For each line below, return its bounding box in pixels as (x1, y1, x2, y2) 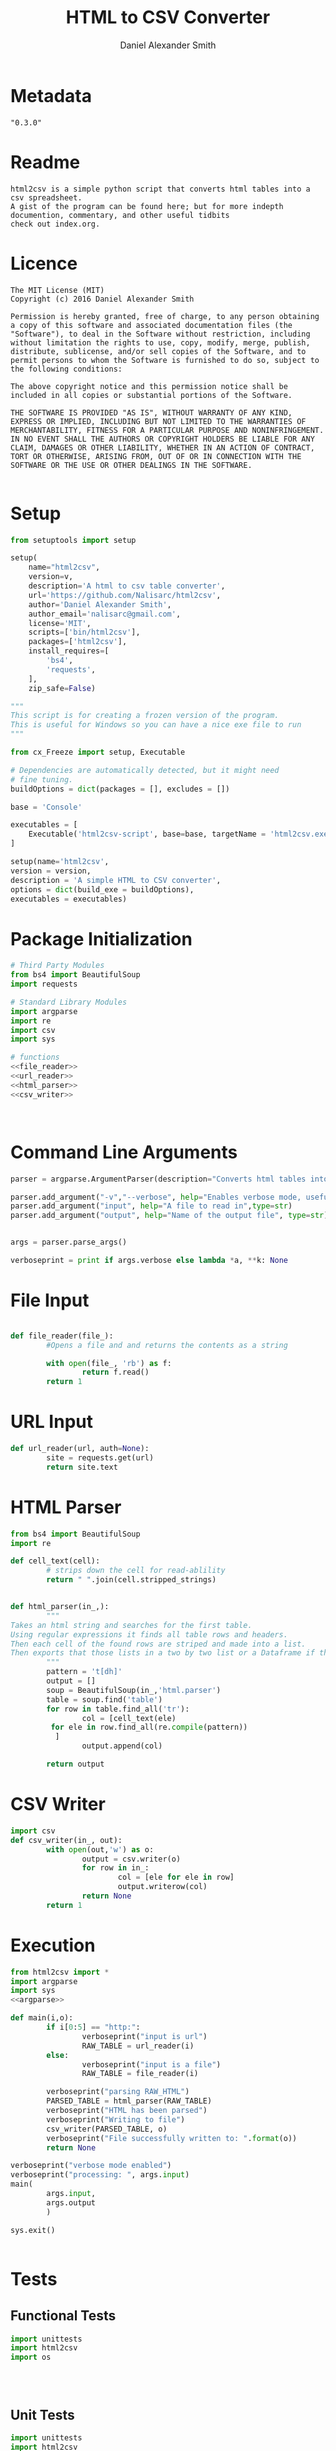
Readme (10, 151, 81, 173)
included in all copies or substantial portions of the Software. (10, 390, 293, 400)
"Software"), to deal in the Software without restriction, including (10, 329, 311, 339)
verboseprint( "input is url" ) (81, 2031, 208, 2041)
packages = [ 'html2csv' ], (28, 637, 128, 647)
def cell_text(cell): (10, 1556, 101, 1566)
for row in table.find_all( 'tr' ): (46, 1704, 190, 1714)
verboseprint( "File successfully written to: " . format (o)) (46, 2133, 298, 2143)
